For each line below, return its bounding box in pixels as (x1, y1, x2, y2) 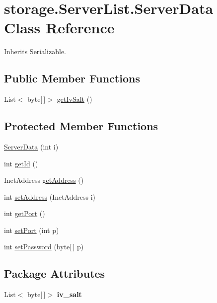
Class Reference (4, 17, 115, 38)
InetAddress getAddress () (4, 175, 84, 185)
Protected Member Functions (4, 118, 158, 134)
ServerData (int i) (4, 141, 59, 151)
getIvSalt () (57, 94, 92, 104)
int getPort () (4, 208, 45, 219)
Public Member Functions (4, 71, 140, 86)
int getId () (4, 158, 38, 168)
